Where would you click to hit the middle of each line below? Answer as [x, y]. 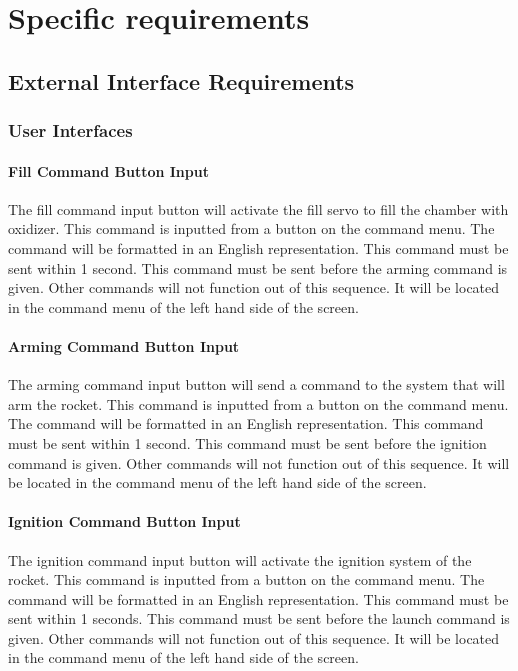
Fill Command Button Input [108, 170]
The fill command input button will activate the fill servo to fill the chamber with [258, 208]
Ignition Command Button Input [124, 521]
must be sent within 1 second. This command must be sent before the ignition [247, 442]
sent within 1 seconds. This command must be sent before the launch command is [259, 618]
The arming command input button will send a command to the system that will [256, 384]
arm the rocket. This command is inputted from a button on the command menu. [258, 403]
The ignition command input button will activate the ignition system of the [240, 559]
